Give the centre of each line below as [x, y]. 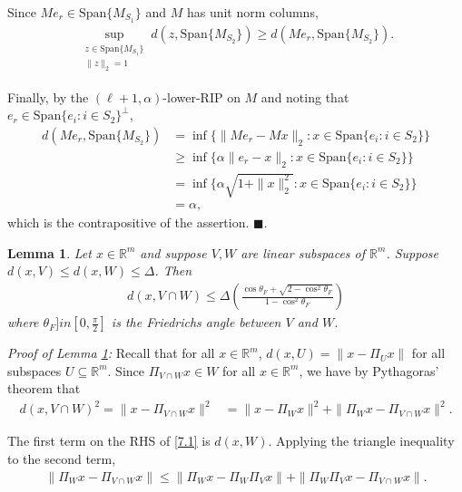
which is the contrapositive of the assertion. [128, 222]
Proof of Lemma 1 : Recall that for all [111, 353]
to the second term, [62, 458]
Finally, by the [48, 96]
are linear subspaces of [303, 252]
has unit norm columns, [252, 12]
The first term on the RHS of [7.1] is [109, 441]
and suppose [173, 252]
